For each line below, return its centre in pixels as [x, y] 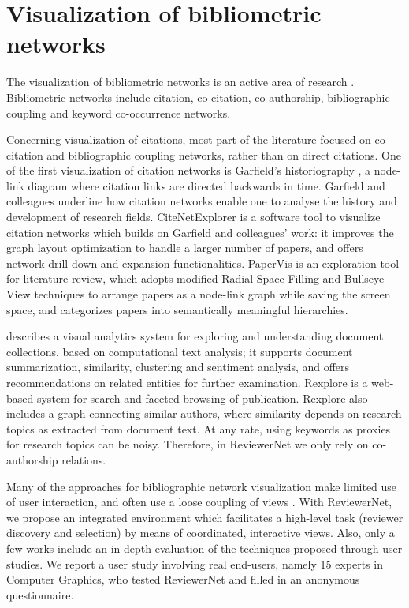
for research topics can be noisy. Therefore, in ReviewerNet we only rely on [188, 444]
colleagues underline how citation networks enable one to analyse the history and [202, 201]
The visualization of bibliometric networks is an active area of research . [180, 82]
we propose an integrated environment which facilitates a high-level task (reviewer [205, 517]
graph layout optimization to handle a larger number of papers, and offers [185, 248]
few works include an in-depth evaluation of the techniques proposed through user [204, 548]
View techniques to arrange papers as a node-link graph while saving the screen [199, 294]
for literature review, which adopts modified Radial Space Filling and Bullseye [195, 278]
